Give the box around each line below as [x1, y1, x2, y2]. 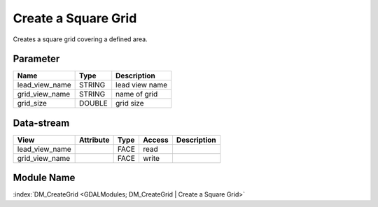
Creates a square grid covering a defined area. [13, 35, 148, 43]
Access [143, 135, 169, 145]
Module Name [13, 172, 76, 184]
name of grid [115, 90, 158, 99]
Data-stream [13, 117, 70, 129]
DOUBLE [79, 99, 108, 108]
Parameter [13, 53, 60, 65]
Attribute [79, 135, 110, 145]
